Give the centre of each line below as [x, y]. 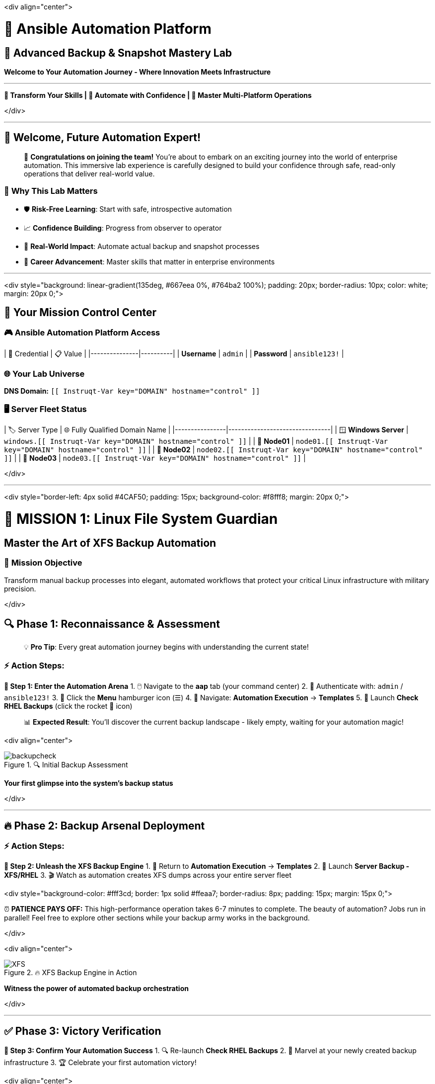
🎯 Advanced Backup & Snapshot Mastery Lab [118, 53]
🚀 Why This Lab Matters [51, 191]
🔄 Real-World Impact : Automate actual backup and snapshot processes [142, 246]
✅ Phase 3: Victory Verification [83, 1031]
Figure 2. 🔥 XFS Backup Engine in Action [71, 973]
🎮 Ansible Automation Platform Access [82, 333]
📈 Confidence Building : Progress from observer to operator [123, 228]
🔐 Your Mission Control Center [80, 312]
